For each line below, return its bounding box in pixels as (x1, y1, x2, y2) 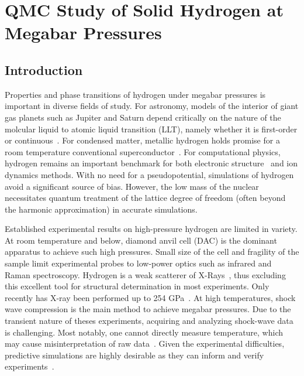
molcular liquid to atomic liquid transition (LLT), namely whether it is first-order (5, 122, 298, 135)
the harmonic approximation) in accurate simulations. (5, 203, 198, 215)
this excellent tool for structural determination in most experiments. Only (5, 280, 270, 292)
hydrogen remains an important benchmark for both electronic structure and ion (5, 157, 298, 169)
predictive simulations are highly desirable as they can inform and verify (5, 348, 264, 361)
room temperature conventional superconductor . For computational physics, (5, 145, 281, 158)
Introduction (5, 60, 83, 78)
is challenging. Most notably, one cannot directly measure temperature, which (5, 326, 284, 338)
